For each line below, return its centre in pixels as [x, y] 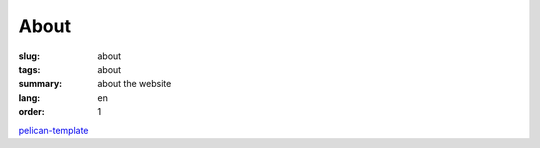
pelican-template [53, 130]
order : [31, 112]
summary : [40, 84]
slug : [29, 56]
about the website [134, 84]
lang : [29, 97]
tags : [29, 69]
